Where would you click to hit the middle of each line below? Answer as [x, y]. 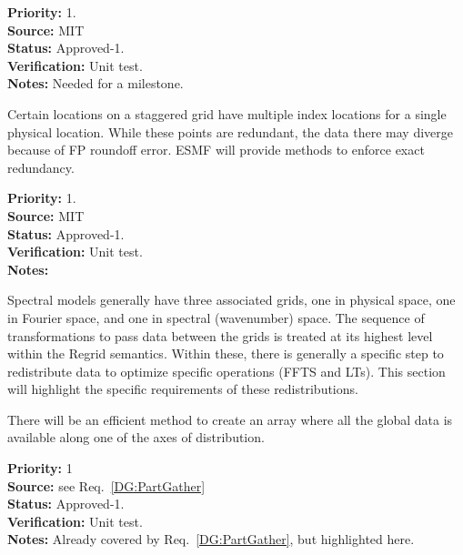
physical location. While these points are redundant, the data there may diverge [231, 131]
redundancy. [41, 167]
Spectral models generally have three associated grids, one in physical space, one [231, 300]
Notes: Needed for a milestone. [96, 83]
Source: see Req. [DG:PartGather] [106, 485]
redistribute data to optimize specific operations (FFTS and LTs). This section [226, 371]
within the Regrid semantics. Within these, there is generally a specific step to [226, 353]
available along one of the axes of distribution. [136, 437]
